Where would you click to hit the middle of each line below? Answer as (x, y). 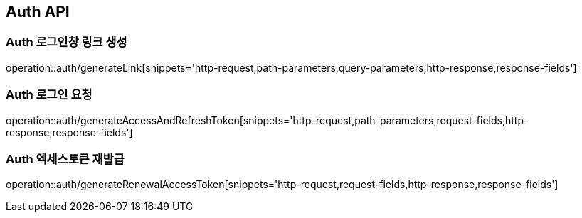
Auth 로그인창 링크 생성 (67, 42)
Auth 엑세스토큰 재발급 (65, 159)
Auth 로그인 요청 (49, 95)
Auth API (38, 12)
